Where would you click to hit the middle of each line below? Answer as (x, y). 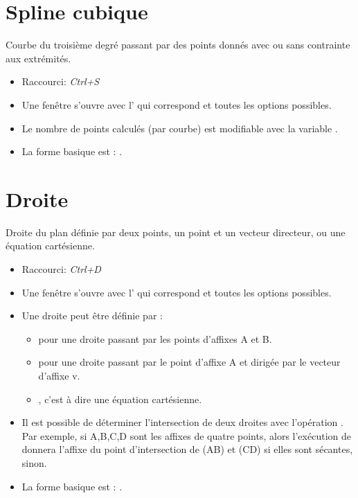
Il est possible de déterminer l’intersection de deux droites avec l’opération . (182, 422)
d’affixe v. (59, 375)
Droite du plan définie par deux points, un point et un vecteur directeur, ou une (176, 232)
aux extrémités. (38, 58)
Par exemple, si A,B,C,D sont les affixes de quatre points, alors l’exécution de (186, 435)
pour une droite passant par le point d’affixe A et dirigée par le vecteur (189, 362)
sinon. (34, 462)
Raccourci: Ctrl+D (61, 269)
